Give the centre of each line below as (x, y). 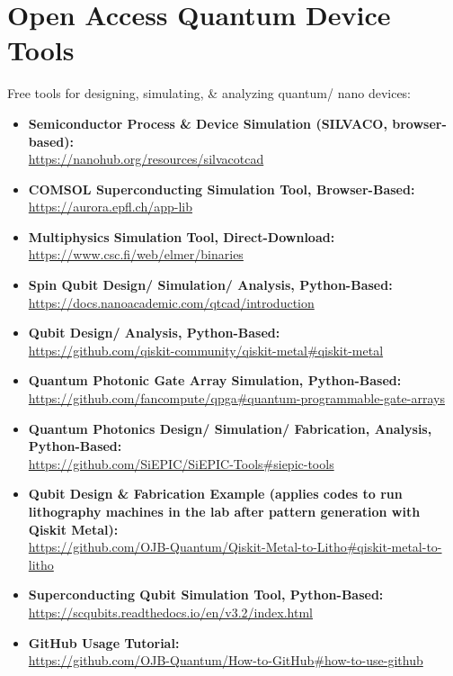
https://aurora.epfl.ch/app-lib (111, 207)
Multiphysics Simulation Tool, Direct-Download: (182, 236)
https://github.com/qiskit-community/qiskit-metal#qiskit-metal (206, 350)
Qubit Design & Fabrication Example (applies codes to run (215, 494)
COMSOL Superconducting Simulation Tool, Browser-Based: (222, 189)
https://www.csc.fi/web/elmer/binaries (136, 254)
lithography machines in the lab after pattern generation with (224, 511)
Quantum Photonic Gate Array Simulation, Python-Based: (215, 380)
